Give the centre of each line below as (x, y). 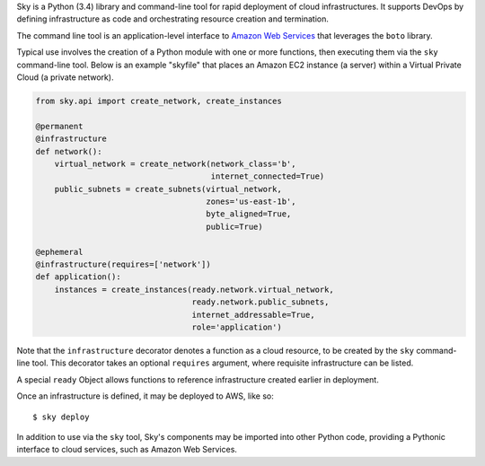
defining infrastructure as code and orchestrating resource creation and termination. (173, 19)
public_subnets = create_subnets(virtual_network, (168, 189)
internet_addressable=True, (253, 315)
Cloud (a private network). (65, 77)
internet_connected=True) (268, 176)
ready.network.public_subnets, (260, 302)
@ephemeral (59, 252)
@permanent (59, 126)
